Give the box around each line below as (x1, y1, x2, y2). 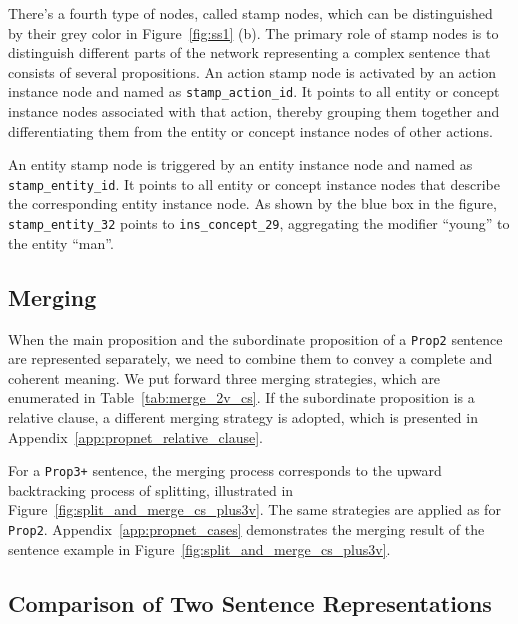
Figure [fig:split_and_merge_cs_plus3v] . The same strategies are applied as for (8, 499, 501, 520)
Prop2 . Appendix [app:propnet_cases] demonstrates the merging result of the (8, 518, 485, 539)
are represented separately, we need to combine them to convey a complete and (8, 348, 493, 369)
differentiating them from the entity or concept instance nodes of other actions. (8, 120, 493, 141)
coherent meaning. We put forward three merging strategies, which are (8, 367, 441, 388)
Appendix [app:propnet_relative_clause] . (8, 426, 263, 447)
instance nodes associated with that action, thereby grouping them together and (8, 101, 500, 122)
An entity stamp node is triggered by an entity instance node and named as (8, 154, 473, 175)
